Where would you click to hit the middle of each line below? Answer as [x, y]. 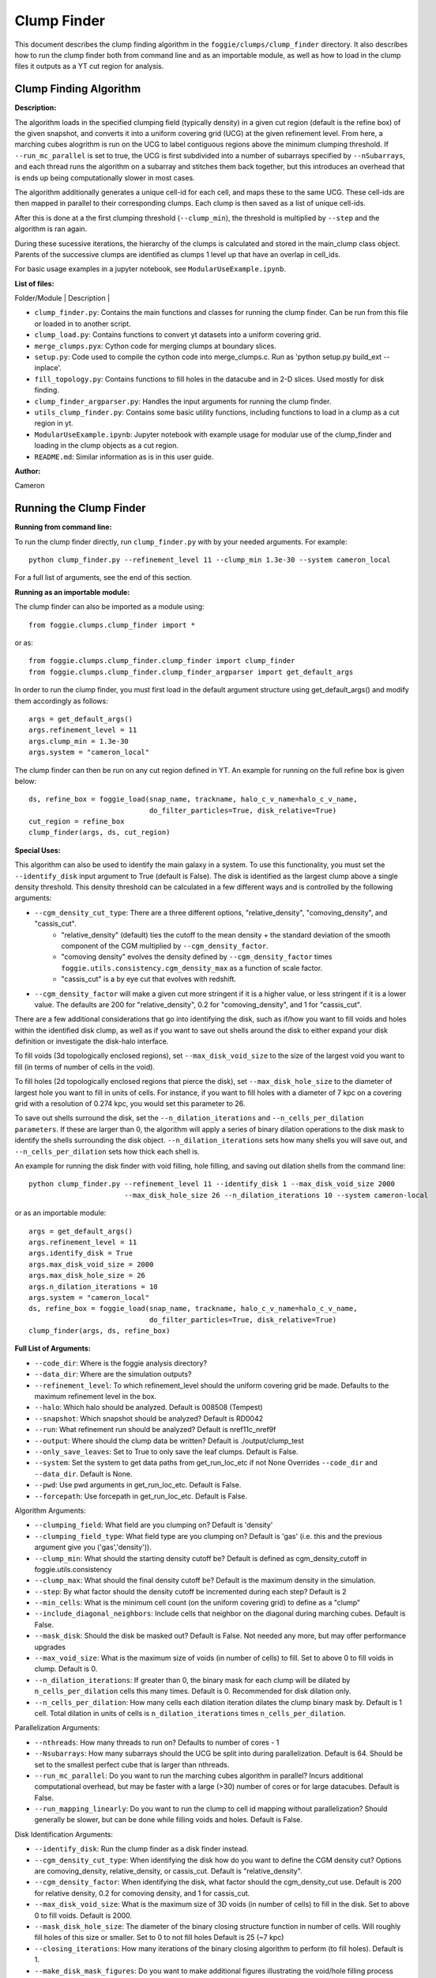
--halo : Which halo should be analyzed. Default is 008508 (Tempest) [149, 1408]
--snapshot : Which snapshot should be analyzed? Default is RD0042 [149, 1418]
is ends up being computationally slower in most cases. [105, 177]
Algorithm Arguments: [51, 1510]
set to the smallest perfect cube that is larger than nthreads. [132, 1764]
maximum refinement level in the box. [96, 1396]
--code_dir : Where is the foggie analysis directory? [121, 1363]
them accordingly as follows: [61, 701]
